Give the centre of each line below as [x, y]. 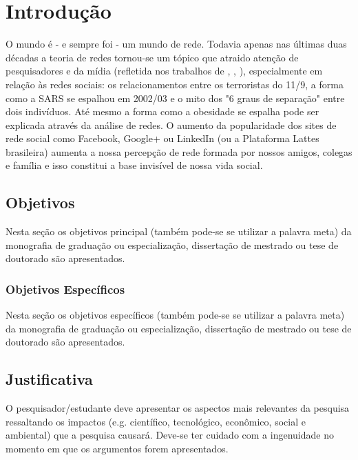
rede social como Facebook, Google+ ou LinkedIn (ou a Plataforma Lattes [162, 138]
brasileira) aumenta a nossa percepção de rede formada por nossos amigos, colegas [179, 151]
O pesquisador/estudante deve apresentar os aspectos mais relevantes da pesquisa [178, 408]
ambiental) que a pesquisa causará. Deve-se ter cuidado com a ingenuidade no [170, 435]
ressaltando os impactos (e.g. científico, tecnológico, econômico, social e [156, 421]
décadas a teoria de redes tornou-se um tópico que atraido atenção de [152, 57]
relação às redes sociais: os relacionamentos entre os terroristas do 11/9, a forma [175, 84]
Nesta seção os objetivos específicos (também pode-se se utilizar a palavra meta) [175, 315]
